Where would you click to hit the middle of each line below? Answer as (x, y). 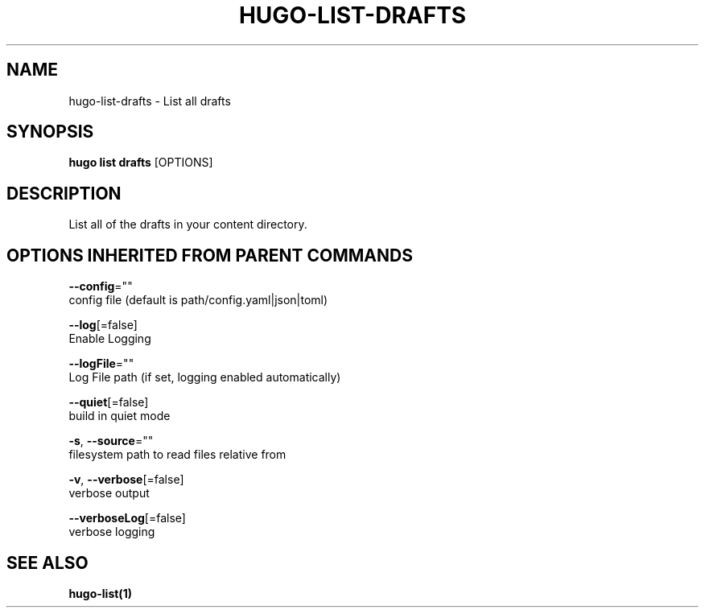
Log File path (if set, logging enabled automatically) (205, 377)
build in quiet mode (120, 416)
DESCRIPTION (64, 193)
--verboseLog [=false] (127, 518)
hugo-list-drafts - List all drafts (150, 101)
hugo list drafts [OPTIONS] (141, 163)
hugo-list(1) (100, 593)
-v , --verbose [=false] (126, 480)
